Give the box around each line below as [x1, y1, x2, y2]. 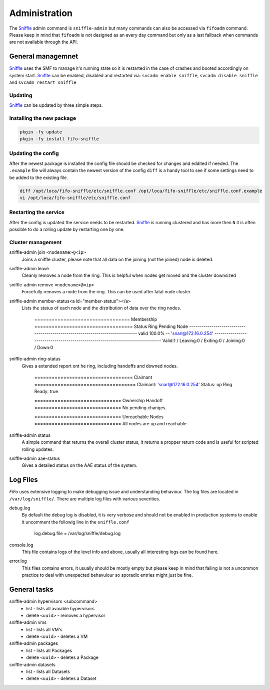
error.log [9, 558, 27, 564]
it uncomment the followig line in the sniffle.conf [21, 519, 129, 525]
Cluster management [9, 239, 62, 246]
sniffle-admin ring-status [9, 356, 61, 362]
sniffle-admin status [9, 432, 51, 438]
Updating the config [9, 150, 59, 157]
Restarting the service [9, 209, 65, 216]
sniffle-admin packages [9, 640, 58, 646]
